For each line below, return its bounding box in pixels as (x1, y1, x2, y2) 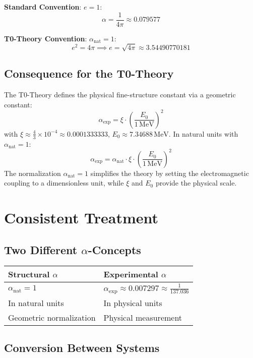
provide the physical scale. (155, 177, 237, 188)
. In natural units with (168, 128, 238, 139)
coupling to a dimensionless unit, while (4, 177, 124, 188)
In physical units (103, 296, 162, 309)
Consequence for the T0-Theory (4, 66, 174, 81)
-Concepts (88, 242, 141, 257)
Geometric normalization (8, 311, 96, 323)
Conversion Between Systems (4, 340, 160, 355)
